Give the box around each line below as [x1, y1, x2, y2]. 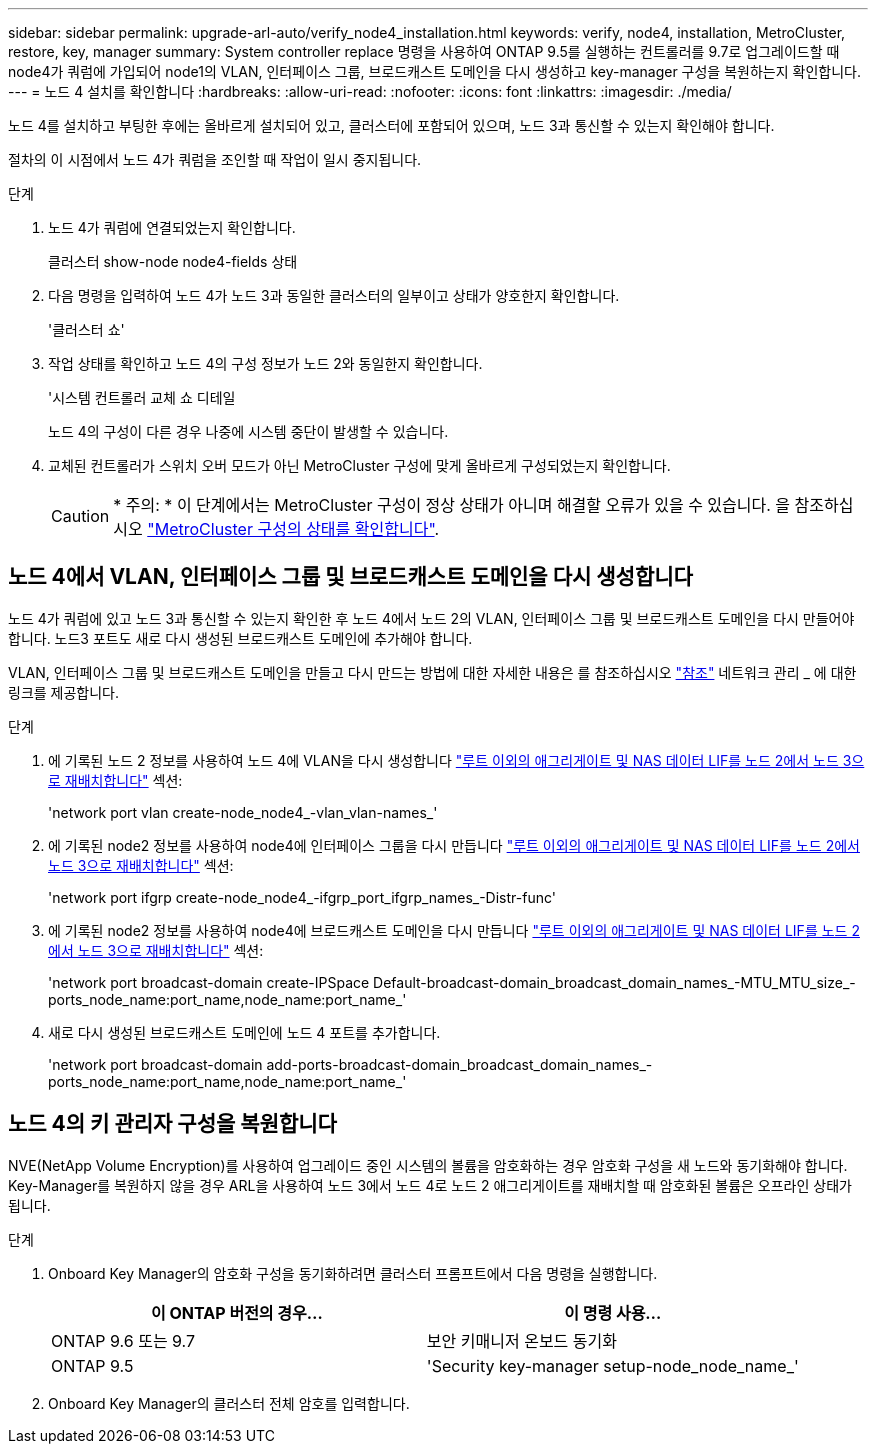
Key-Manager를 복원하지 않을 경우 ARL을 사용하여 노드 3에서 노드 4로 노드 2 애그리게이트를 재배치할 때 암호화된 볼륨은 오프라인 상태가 [8, 1176, 852, 1194]
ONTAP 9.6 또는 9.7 [51, 1330, 196, 1351]
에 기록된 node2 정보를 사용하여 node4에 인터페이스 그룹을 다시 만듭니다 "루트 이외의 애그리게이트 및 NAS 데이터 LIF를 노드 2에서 [48, 836, 860, 854]
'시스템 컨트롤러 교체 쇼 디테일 [48, 389, 236, 406]
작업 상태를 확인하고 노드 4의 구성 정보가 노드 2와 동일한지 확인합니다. [48, 355, 483, 372]
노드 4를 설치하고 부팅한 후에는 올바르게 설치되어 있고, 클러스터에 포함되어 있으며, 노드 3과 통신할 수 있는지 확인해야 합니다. [8, 117, 775, 134]
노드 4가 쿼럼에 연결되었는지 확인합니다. [48, 219, 296, 236]
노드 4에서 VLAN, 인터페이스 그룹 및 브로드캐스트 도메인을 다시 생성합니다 [8, 564, 693, 590]
